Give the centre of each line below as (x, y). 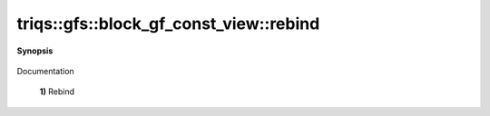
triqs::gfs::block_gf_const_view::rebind (168, 24)
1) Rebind (57, 92)
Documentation (45, 71)
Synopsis (35, 51)
